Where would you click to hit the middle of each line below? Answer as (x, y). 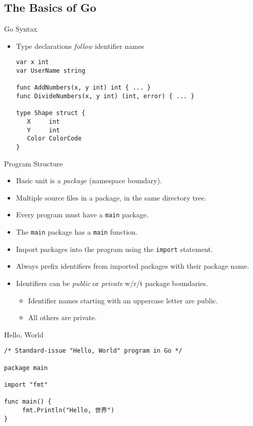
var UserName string (51, 71)
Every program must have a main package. (82, 215)
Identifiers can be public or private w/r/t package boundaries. (112, 283)
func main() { (28, 402)
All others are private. (62, 317)
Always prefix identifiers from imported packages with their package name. (133, 266)
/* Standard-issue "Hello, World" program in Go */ (93, 351)
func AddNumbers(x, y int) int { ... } (83, 88)
